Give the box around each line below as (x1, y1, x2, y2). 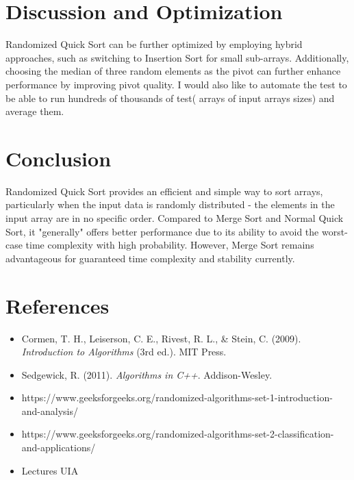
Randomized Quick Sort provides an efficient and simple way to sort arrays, (5, 184, 323, 198)
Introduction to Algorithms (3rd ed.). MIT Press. (21, 344, 227, 359)
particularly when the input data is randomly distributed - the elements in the (5, 197, 335, 212)
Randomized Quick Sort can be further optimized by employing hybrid (5, 37, 303, 51)
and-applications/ (21, 440, 96, 455)
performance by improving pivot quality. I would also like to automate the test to (5, 77, 347, 91)
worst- (321, 224, 348, 238)
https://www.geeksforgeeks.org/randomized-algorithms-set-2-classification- (21, 427, 334, 441)
